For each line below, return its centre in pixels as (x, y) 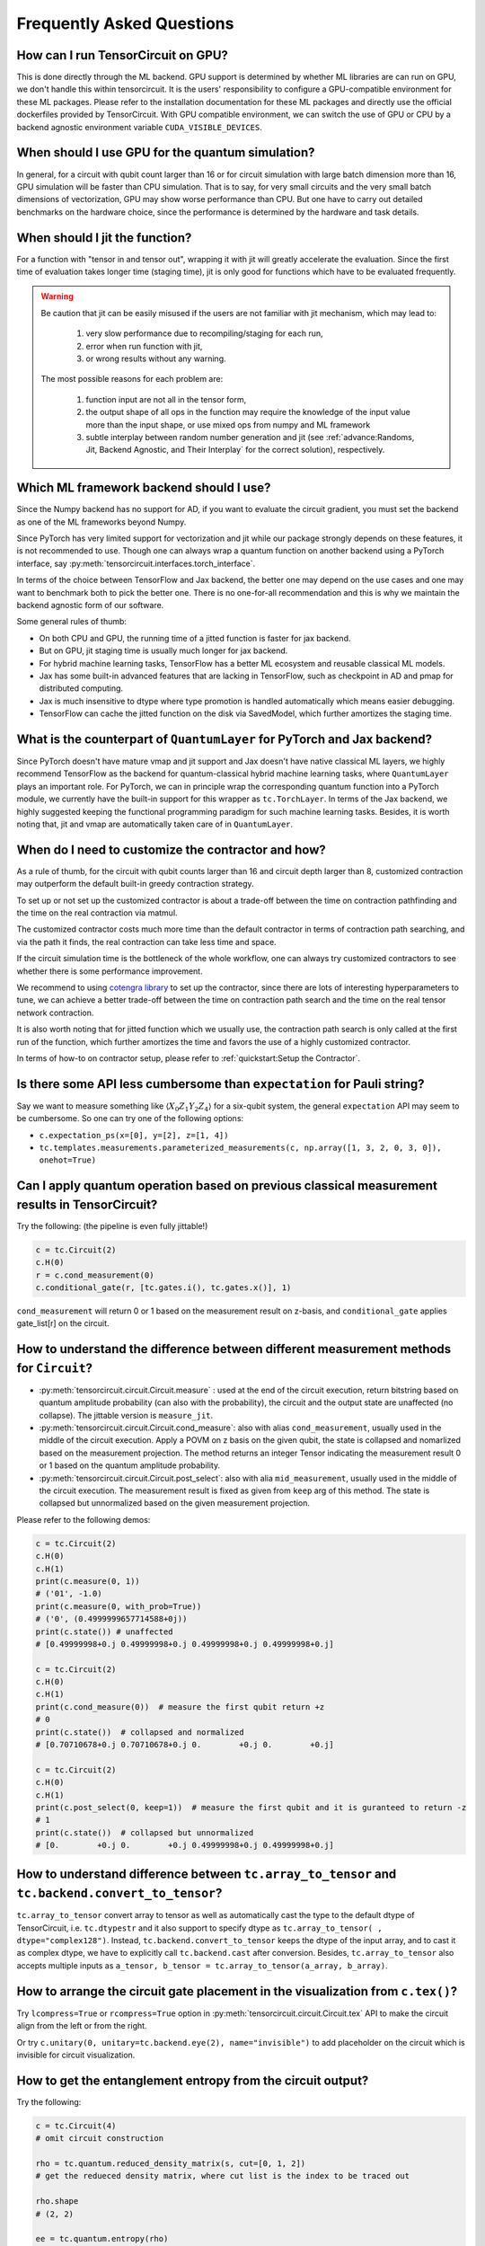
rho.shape (57, 2202)
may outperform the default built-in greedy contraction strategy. (136, 884)
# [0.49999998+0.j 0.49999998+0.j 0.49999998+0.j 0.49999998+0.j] (185, 1644)
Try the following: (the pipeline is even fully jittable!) (112, 1225)
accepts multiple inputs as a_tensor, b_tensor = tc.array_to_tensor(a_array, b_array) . (202, 1965)
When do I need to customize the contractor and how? (172, 849)
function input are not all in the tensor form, (166, 399)
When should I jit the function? (104, 238)
